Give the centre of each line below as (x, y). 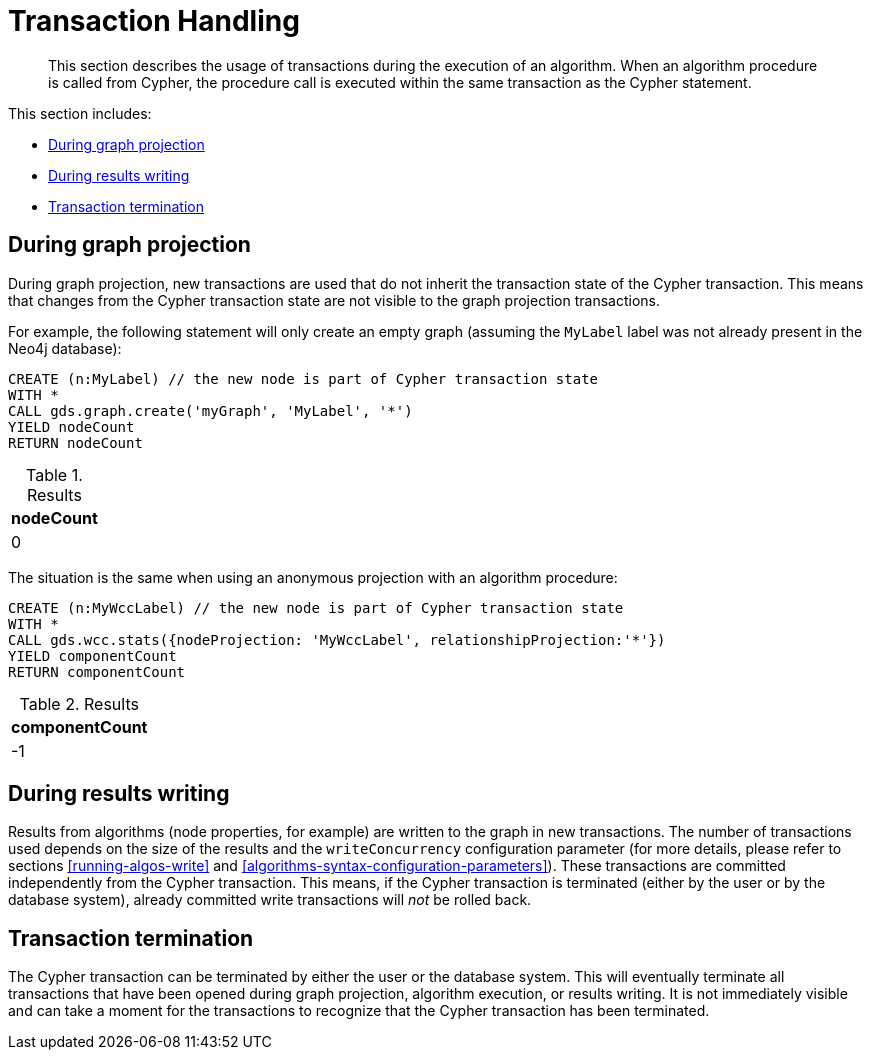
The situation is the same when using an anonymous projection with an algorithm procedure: (313, 577)
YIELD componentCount (92, 655)
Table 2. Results (79, 703)
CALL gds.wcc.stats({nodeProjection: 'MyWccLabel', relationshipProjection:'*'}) (337, 639)
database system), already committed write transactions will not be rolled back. (270, 900)
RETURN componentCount (97, 671)
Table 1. (54, 474)
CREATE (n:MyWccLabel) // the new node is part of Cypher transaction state (316, 607)
